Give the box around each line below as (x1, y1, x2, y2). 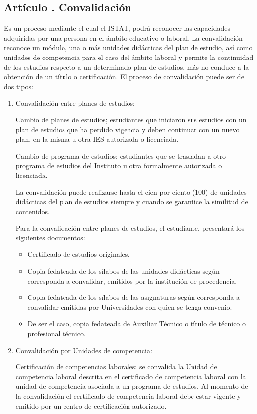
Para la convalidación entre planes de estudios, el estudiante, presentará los (15, 223, 245, 233)
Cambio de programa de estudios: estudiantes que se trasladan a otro (15, 150, 226, 161)
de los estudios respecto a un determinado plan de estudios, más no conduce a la (4, 61, 249, 72)
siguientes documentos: (15, 232, 85, 242)
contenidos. (15, 206, 50, 216)
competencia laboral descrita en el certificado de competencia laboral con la (15, 371, 246, 381)
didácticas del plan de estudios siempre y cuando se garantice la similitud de (15, 196, 248, 207)
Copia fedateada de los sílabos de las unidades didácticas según (27, 266, 220, 276)
